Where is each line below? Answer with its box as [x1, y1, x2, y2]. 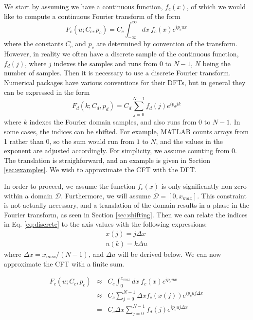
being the [202, 58, 231, 68]
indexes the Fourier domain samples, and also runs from [29, 117, 197, 127]
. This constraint [197, 190, 247, 200]
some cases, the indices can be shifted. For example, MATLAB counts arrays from [4, 126, 249, 136]
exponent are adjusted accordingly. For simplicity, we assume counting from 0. [4, 145, 237, 156]
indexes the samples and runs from [54, 58, 158, 68]
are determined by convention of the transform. [96, 38, 237, 49]
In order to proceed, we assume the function [4, 180, 136, 191]
